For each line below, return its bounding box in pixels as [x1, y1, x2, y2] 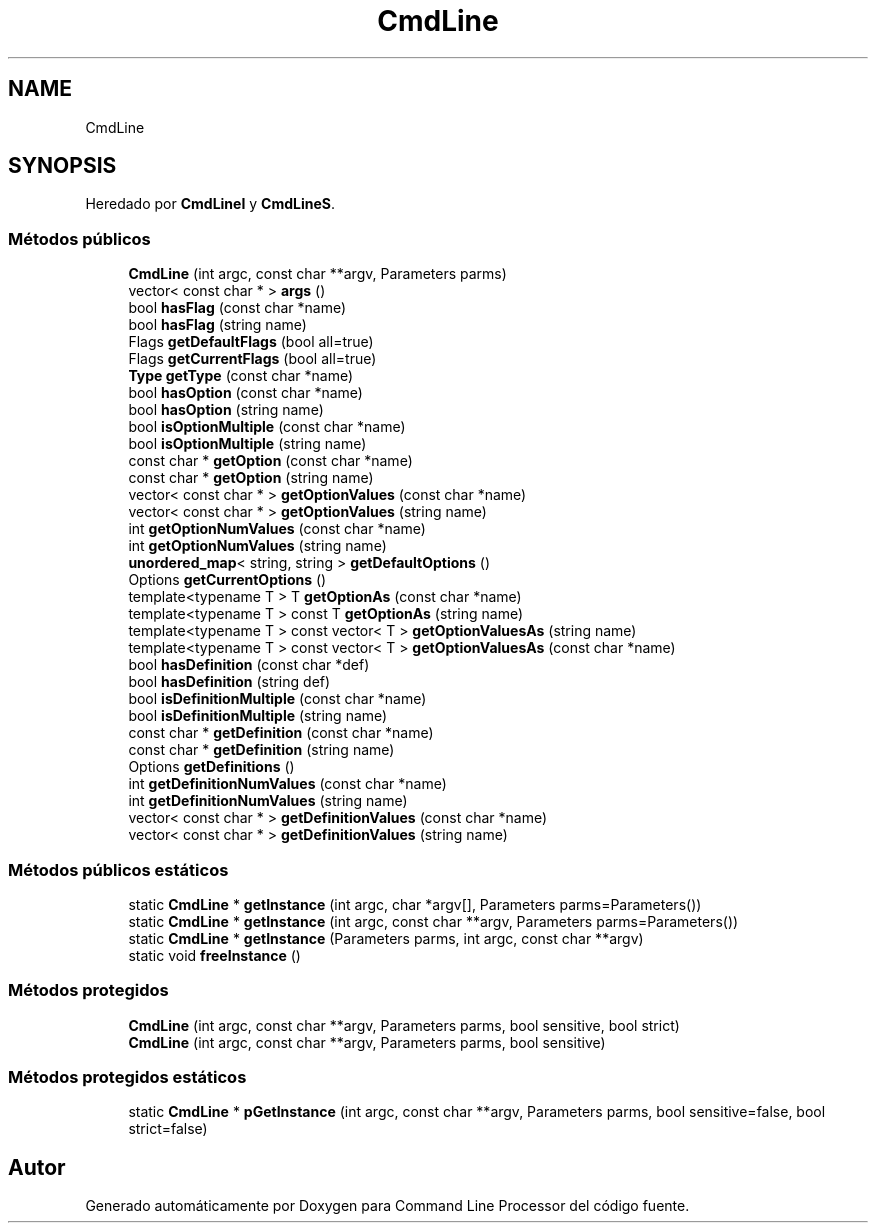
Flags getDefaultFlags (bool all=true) [128, 333, 374, 351]
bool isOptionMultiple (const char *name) [128, 418, 406, 436]
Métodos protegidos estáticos [8, 1067, 247, 1088]
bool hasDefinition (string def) [128, 673, 331, 691]
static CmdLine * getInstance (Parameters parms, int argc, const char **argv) [128, 929, 644, 947]
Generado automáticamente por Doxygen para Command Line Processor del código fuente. [85, 1197, 690, 1215]
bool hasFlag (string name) [128, 316, 307, 334]
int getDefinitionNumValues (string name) [128, 792, 408, 810]
